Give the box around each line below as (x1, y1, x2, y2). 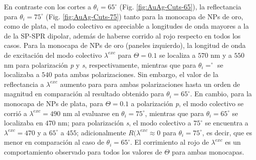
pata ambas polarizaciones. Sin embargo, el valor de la (54, 69, 219, 80)
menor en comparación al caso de (4, 137, 105, 147)
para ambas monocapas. (172, 146, 244, 157)
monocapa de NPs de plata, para (4, 98, 103, 108)
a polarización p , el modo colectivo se (131, 98, 244, 108)
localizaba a (4, 69, 39, 80)
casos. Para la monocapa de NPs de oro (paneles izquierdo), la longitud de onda (4, 40, 246, 50)
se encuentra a (205, 118, 249, 128)
